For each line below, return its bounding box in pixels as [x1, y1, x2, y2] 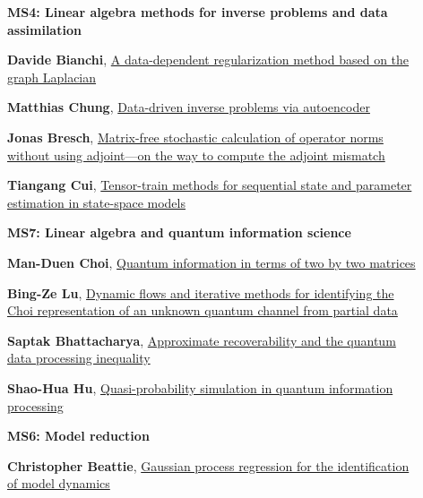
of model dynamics [7, 474, 110, 493]
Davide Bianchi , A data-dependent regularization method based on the [7, 50, 410, 69]
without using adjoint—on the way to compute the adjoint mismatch [7, 145, 385, 164]
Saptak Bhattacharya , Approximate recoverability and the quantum [7, 331, 396, 349]
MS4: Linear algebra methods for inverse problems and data [7, 3, 388, 21]
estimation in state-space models [7, 193, 186, 211]
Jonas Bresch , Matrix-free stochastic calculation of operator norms [7, 127, 384, 146]
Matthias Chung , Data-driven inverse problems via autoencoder [7, 98, 370, 116]
